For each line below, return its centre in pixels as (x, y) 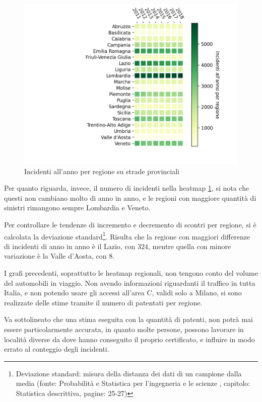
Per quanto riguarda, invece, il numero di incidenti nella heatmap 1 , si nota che (127, 188)
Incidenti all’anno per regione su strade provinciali (102, 171)
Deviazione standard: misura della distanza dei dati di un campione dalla (129, 373)
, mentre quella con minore (190, 246)
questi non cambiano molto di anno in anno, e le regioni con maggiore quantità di (130, 197)
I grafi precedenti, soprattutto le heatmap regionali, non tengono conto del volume (131, 273)
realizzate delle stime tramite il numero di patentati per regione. (103, 302)
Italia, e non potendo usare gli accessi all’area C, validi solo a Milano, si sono (123, 293)
